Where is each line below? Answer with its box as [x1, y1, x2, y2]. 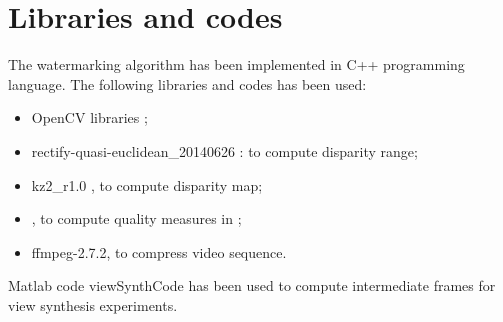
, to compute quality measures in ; [31, 208, 242, 229]
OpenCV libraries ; [31, 107, 148, 128]
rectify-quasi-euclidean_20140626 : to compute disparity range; [31, 140, 418, 161]
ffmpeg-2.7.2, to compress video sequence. [31, 241, 287, 262]
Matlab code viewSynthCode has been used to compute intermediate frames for [8, 275, 496, 296]
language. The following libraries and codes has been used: [8, 73, 367, 94]
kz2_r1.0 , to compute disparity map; [31, 174, 263, 195]
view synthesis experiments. [8, 294, 178, 315]
